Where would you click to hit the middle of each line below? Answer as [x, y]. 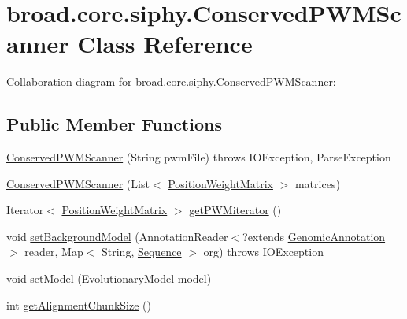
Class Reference [165, 44]
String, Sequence [142, 252]
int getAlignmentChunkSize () [79, 304]
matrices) [317, 183]
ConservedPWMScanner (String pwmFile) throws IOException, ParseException [199, 157]
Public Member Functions [114, 124]
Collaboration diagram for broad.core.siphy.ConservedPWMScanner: [171, 82]
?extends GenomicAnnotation [314, 236]
